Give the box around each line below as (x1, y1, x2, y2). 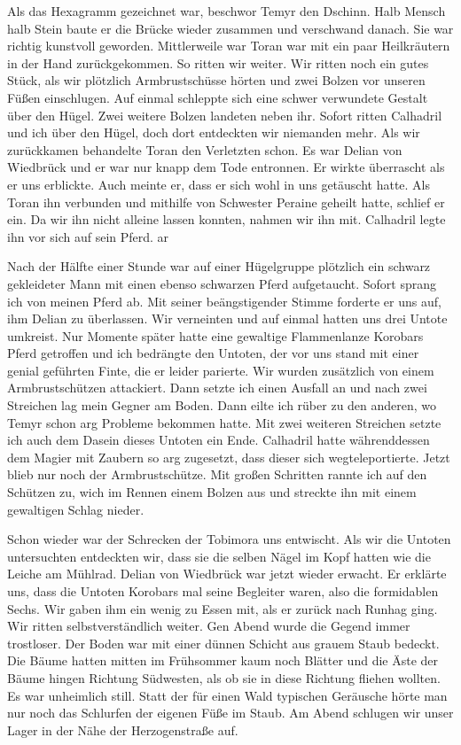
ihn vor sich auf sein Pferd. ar (7, 227, 169, 245)
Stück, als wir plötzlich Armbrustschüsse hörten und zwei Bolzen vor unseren (7, 71, 426, 89)
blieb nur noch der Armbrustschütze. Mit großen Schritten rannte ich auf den (7, 465, 427, 484)
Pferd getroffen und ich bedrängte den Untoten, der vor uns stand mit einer (7, 344, 419, 362)
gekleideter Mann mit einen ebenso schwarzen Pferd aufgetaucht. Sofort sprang (7, 274, 437, 292)
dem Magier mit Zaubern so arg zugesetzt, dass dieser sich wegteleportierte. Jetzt (7, 447, 450, 466)
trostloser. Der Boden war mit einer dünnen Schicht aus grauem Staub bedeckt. (7, 633, 440, 652)
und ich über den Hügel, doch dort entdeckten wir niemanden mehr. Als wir (7, 123, 420, 142)
